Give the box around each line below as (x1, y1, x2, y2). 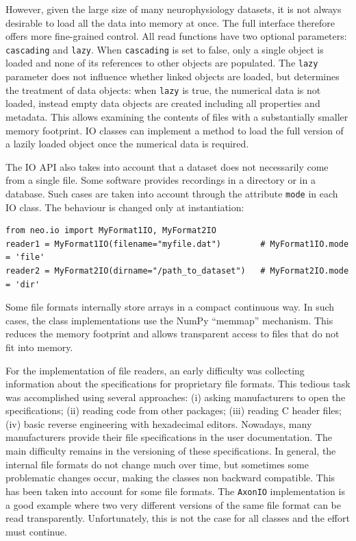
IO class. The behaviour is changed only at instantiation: (5, 200, 244, 214)
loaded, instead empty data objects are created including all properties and (5, 96, 320, 110)
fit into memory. (5, 339, 73, 354)
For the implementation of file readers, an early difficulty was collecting (5, 363, 305, 377)
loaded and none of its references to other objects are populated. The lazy (5, 56, 318, 70)
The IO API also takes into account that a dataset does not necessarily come (5, 159, 329, 173)
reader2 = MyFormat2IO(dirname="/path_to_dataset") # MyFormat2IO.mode (5, 265, 349, 276)
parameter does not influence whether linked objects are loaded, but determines (5, 69, 340, 84)
